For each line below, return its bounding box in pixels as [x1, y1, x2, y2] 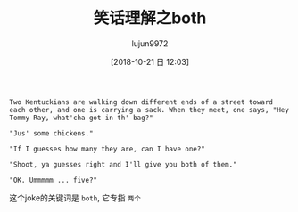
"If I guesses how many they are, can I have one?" [9, 144, 205, 153]
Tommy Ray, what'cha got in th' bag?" [9, 113, 153, 122]
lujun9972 [131, 37, 169, 49]
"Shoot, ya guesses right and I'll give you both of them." [9, 159, 238, 169]
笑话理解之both [93, 8, 207, 29]
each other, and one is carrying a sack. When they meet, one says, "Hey [9, 105, 290, 114]
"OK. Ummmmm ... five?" [9, 175, 98, 184]
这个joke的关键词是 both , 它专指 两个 [9, 192, 141, 203]
